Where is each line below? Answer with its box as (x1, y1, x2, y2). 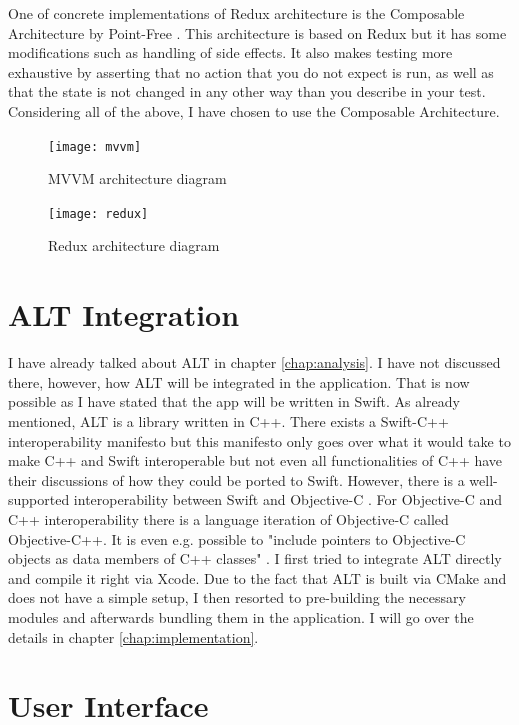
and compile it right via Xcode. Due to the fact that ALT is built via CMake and (8, 567, 507, 588)
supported (8, 489, 70, 510)
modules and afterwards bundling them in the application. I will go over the (8, 606, 474, 627)
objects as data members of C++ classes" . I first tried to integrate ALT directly (8, 548, 502, 569)
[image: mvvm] (48, 139, 142, 154)
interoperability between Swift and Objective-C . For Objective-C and (73, 489, 502, 510)
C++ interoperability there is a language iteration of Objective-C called (8, 508, 449, 529)
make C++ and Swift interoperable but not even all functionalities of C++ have (8, 450, 503, 471)
